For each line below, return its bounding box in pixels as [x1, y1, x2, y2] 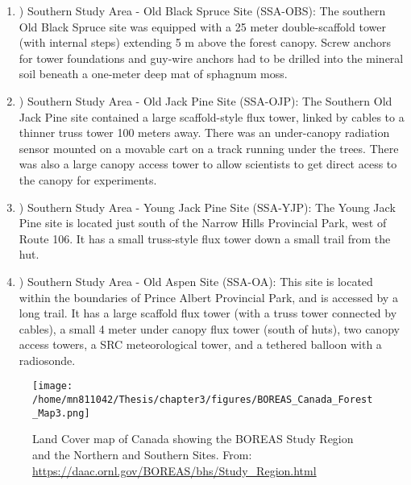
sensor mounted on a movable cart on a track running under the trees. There [19, 139, 399, 156]
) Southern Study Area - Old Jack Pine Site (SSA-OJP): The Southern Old [19, 92, 392, 109]
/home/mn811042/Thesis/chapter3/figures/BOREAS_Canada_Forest [32, 394, 373, 406]
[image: [32, 380, 73, 392]
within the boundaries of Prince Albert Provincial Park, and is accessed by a [19, 288, 398, 305]
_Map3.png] [32, 407, 90, 419]
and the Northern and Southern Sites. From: [32, 446, 252, 463]
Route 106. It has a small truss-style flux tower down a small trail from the [19, 230, 391, 247]
